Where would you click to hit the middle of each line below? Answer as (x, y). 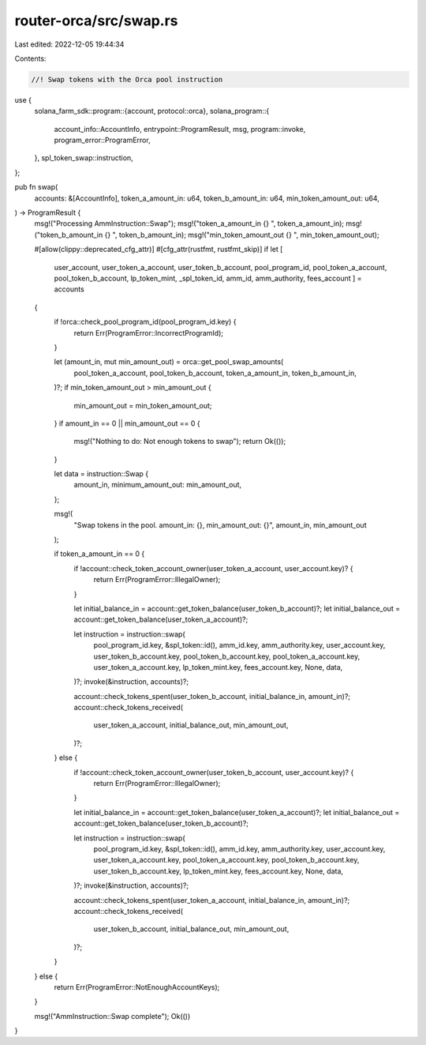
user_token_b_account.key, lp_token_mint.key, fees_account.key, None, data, (218, 871)
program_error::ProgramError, (102, 140)
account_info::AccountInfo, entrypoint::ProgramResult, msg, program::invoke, (180, 129)
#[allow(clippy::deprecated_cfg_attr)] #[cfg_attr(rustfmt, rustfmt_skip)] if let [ (159, 250)
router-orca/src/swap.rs (96, 21)
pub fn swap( (36, 187)
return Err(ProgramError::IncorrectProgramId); (149, 333)
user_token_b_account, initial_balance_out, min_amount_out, (191, 929)
